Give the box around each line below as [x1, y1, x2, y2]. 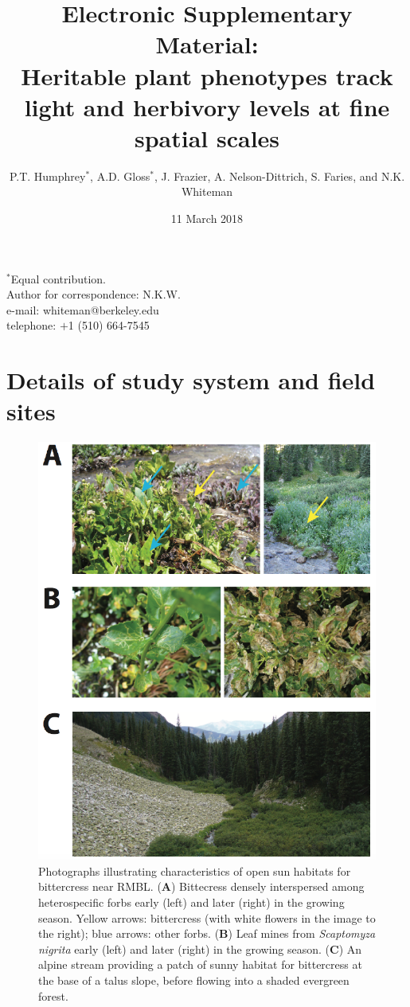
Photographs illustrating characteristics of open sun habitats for [38, 862, 351, 879]
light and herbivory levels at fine [24, 90, 390, 123]
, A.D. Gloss [90, 167, 150, 184]
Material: [155, 28, 259, 60]
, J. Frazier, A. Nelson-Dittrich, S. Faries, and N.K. [154, 167, 405, 184]
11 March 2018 [170, 210, 244, 227]
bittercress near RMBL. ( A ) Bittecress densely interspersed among [38, 878, 365, 895]
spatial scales [134, 121, 280, 154]
